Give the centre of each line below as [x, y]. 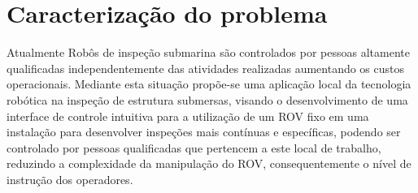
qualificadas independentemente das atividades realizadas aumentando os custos [206, 68]
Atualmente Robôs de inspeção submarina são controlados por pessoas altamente [208, 52]
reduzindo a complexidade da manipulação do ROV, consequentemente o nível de [209, 163]
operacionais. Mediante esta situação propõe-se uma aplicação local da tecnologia [209, 84]
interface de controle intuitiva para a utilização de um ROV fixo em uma [188, 116]
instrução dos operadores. [70, 179]
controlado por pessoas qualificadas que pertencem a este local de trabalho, [194, 147]
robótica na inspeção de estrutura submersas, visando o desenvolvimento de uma [207, 99]
